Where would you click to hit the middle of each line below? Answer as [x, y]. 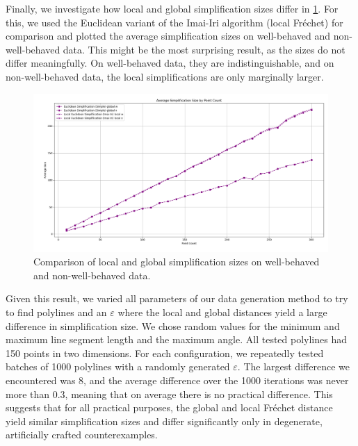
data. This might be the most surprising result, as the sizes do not [204, 49]
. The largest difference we [293, 366]
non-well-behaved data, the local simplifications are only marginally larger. [165, 76]
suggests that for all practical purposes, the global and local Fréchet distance [169, 407]
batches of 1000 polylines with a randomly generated [118, 366]
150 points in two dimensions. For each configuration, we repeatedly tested [165, 353]
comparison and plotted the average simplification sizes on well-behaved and [168, 36]
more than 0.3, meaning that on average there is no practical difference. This [169, 394]
